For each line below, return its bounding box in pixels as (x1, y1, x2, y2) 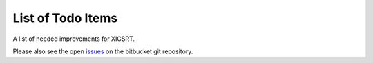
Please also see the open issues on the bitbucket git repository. (12, 47, 193, 55)
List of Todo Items (12, 10, 118, 26)
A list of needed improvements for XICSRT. (12, 35, 135, 43)
